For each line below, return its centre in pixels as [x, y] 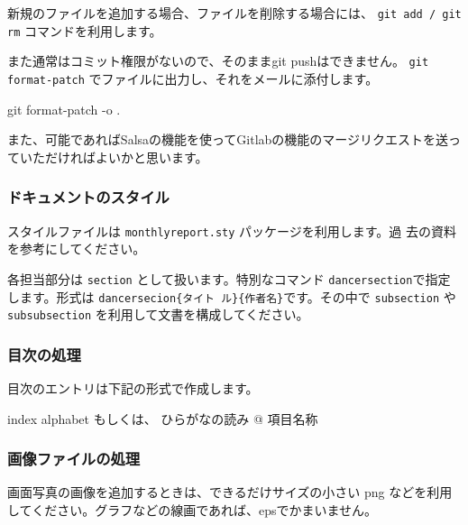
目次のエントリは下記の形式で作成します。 [133, 388]
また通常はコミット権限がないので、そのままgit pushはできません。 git [218, 61]
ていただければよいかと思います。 [108, 157]
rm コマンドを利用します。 [85, 30]
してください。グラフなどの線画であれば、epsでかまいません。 [193, 510]
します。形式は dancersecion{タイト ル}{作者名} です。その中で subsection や [232, 296]
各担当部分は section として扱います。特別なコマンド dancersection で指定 [229, 278]
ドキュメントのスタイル [88, 197]
